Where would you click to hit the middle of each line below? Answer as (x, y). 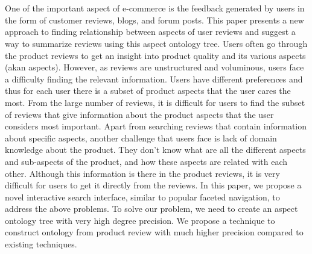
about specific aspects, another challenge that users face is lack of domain (141, 138)
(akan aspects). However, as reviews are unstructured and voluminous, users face (154, 67)
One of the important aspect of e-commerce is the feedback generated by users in (155, 8)
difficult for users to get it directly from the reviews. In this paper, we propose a (153, 185)
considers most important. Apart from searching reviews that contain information (156, 126)
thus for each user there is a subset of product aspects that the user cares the (148, 91)
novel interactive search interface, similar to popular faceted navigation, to (142, 197)
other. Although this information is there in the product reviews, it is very (142, 173)
